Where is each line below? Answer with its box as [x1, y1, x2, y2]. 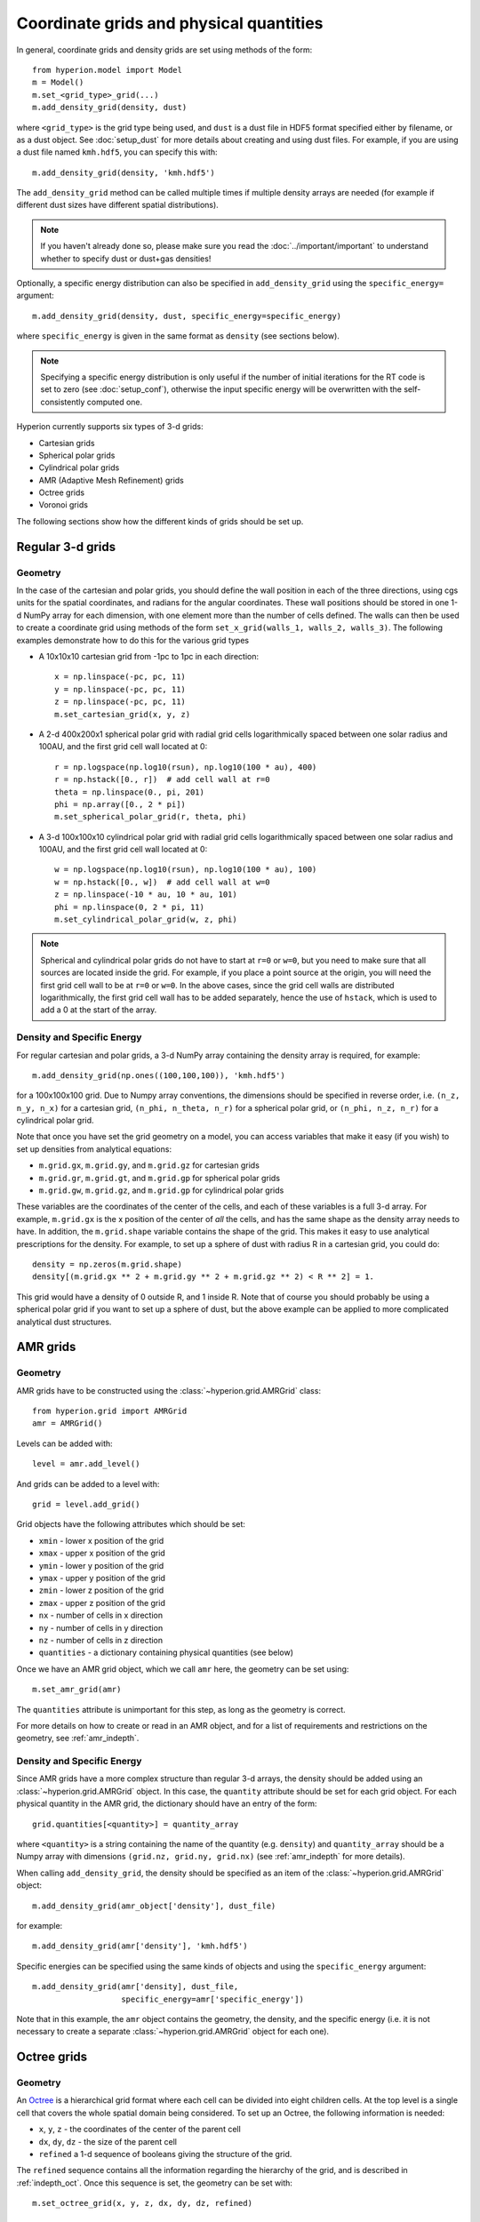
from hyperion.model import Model [32, 65, 182, 75]
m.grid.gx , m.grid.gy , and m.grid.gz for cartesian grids [38, 1160, 260, 1171]
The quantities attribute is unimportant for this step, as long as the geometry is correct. [16, 1704, 346, 1714]
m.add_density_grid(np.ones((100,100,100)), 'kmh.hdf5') [32, 1070, 286, 1080]
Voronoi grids [38, 500, 89, 510]
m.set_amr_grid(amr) [32, 1684, 122, 1695]
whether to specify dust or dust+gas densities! [40, 253, 212, 264]
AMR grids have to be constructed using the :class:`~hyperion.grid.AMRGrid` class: [16, 1385, 322, 1395]
